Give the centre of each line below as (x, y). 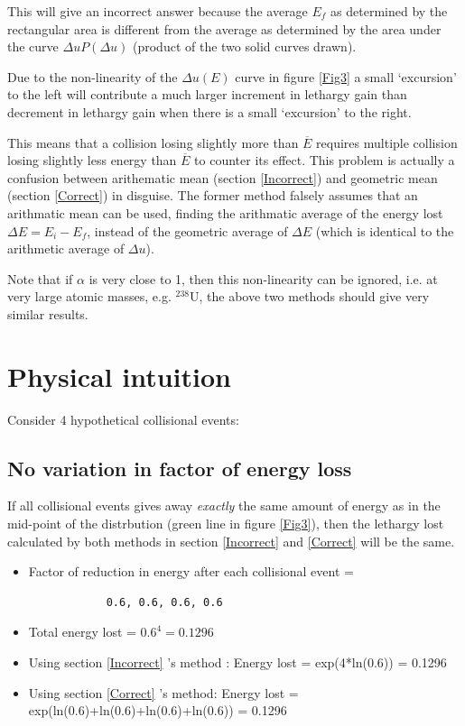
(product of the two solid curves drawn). (244, 46)
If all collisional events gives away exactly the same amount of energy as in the (224, 505)
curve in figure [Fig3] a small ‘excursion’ (346, 76)
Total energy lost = (82, 632)
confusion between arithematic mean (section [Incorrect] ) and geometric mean (223, 177)
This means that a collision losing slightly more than (153, 142)
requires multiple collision (387, 142)
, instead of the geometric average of (187, 230)
